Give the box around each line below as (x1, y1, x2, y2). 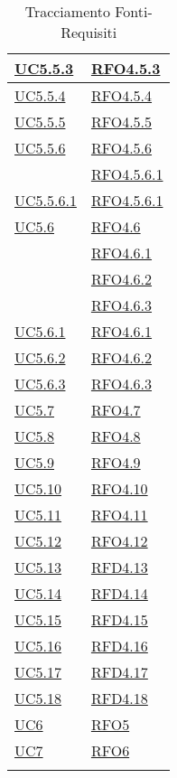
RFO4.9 (90, 452, 141, 473)
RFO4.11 (90, 504, 148, 525)
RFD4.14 (90, 583, 148, 604)
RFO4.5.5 (90, 111, 153, 132)
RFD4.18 (90, 688, 148, 708)
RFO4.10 (90, 478, 148, 499)
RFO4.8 (90, 426, 141, 446)
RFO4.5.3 (90, 58, 161, 79)
